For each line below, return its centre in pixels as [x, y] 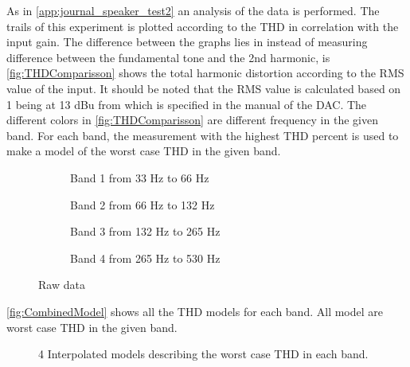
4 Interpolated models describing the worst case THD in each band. [203, 354]
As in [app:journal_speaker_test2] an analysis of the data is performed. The [193, 10]
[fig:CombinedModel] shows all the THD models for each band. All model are [195, 311]
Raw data [62, 285]
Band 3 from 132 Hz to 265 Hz [145, 231]
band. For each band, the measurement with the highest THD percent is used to [203, 135]
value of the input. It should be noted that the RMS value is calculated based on [204, 88]
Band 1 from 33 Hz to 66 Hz [140, 177]
